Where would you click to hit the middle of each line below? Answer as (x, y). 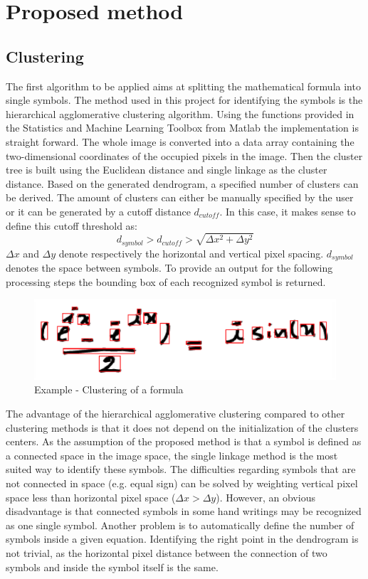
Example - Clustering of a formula (109, 389)
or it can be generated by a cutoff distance (98, 211)
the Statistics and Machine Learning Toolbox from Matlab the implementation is (182, 128)
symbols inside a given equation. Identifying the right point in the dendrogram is (182, 539)
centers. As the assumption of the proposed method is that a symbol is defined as (184, 441)
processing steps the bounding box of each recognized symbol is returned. (166, 281)
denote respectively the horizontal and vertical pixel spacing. (191, 253)
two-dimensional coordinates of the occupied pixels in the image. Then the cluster (184, 155)
